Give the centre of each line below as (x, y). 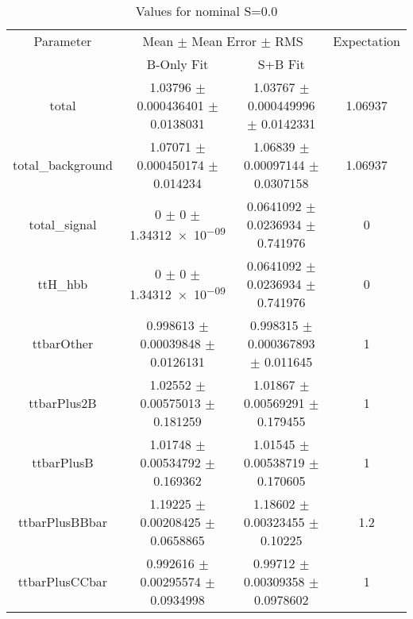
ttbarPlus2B (63, 403)
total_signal (63, 224)
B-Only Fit (178, 64)
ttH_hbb (63, 284)
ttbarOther (63, 343)
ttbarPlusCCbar (63, 581)
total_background (63, 165)
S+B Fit (281, 64)
